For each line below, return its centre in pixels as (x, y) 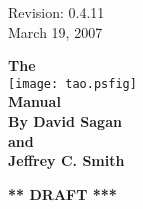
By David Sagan (65, 121)
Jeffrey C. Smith (66, 160)
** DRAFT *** (62, 193)
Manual (34, 101)
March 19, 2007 (55, 31)
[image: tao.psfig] (72, 83)
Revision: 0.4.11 (56, 12)
